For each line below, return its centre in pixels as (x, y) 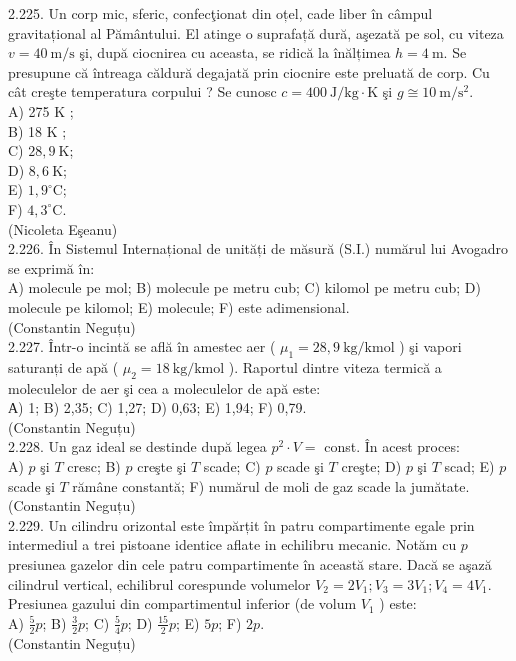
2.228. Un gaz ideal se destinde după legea (137, 446)
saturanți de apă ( (63, 366)
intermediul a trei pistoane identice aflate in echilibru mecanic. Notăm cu (232, 544)
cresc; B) (94, 466)
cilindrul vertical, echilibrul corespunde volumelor (159, 583)
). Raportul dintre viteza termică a (335, 366)
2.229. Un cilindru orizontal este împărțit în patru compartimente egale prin (241, 524)
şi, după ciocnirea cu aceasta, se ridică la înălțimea (235, 52)
